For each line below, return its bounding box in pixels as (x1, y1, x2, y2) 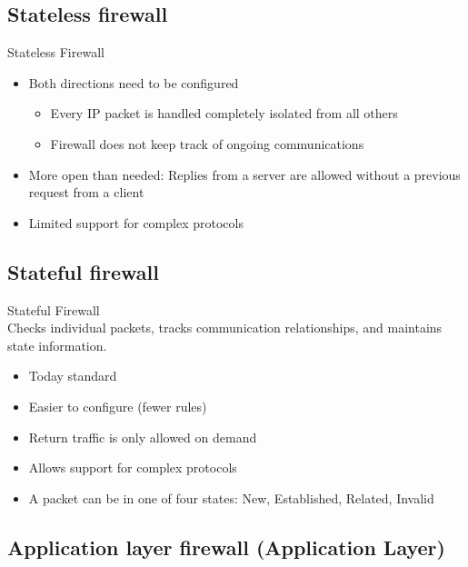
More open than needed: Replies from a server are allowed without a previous (28, 164, 461, 184)
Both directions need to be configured (28, 73, 239, 92)
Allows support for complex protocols (28, 458, 237, 477)
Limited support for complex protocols (28, 213, 244, 232)
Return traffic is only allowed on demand (28, 427, 257, 446)
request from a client (28, 183, 144, 202)
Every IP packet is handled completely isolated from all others (50, 104, 398, 123)
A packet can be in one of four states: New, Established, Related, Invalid (28, 488, 434, 507)
